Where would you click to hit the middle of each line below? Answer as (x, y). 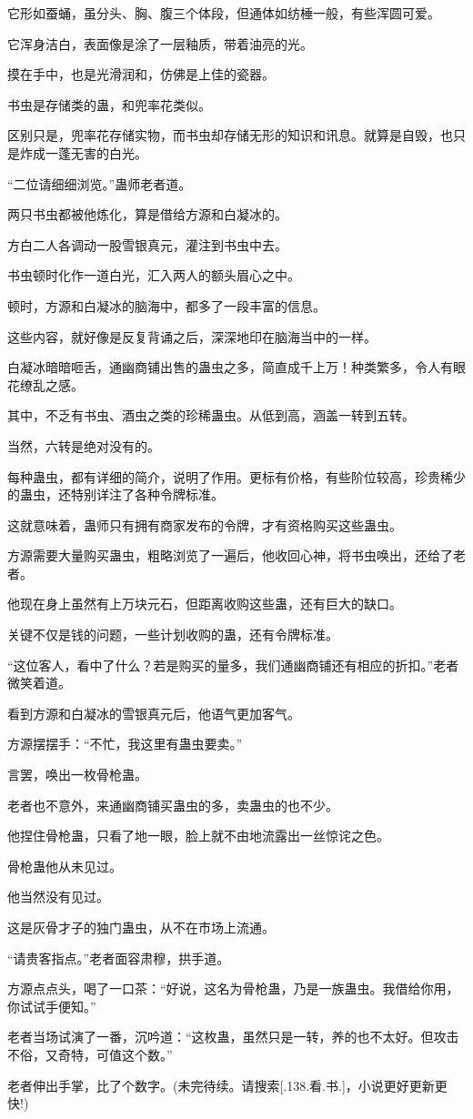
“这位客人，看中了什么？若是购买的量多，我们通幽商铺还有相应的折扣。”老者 (233, 665)
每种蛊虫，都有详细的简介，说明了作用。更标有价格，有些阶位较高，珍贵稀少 (236, 476)
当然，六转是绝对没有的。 (84, 445)
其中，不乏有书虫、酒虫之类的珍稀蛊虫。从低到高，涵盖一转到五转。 (211, 415)
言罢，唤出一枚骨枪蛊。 (77, 775)
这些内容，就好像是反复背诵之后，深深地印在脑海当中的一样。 (192, 336)
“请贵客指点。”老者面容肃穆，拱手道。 (119, 958)
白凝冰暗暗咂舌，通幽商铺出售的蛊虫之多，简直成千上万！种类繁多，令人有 (230, 367)
